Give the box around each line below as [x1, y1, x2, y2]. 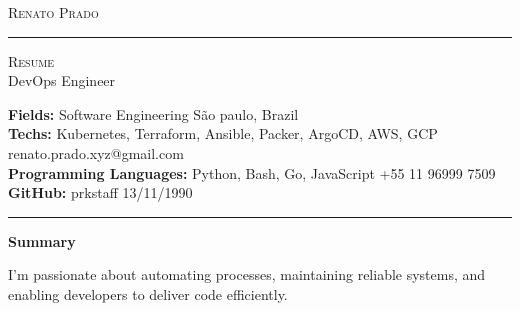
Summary [8, 230, 76, 251]
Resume [8, 50, 55, 71]
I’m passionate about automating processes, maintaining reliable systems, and [8, 264, 486, 285]
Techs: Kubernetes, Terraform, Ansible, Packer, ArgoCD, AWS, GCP [8, 123, 438, 144]
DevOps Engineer [8, 70, 116, 91]
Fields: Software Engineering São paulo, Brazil [8, 103, 299, 124]
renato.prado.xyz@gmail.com [8, 142, 184, 163]
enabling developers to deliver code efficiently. [8, 283, 288, 304]
